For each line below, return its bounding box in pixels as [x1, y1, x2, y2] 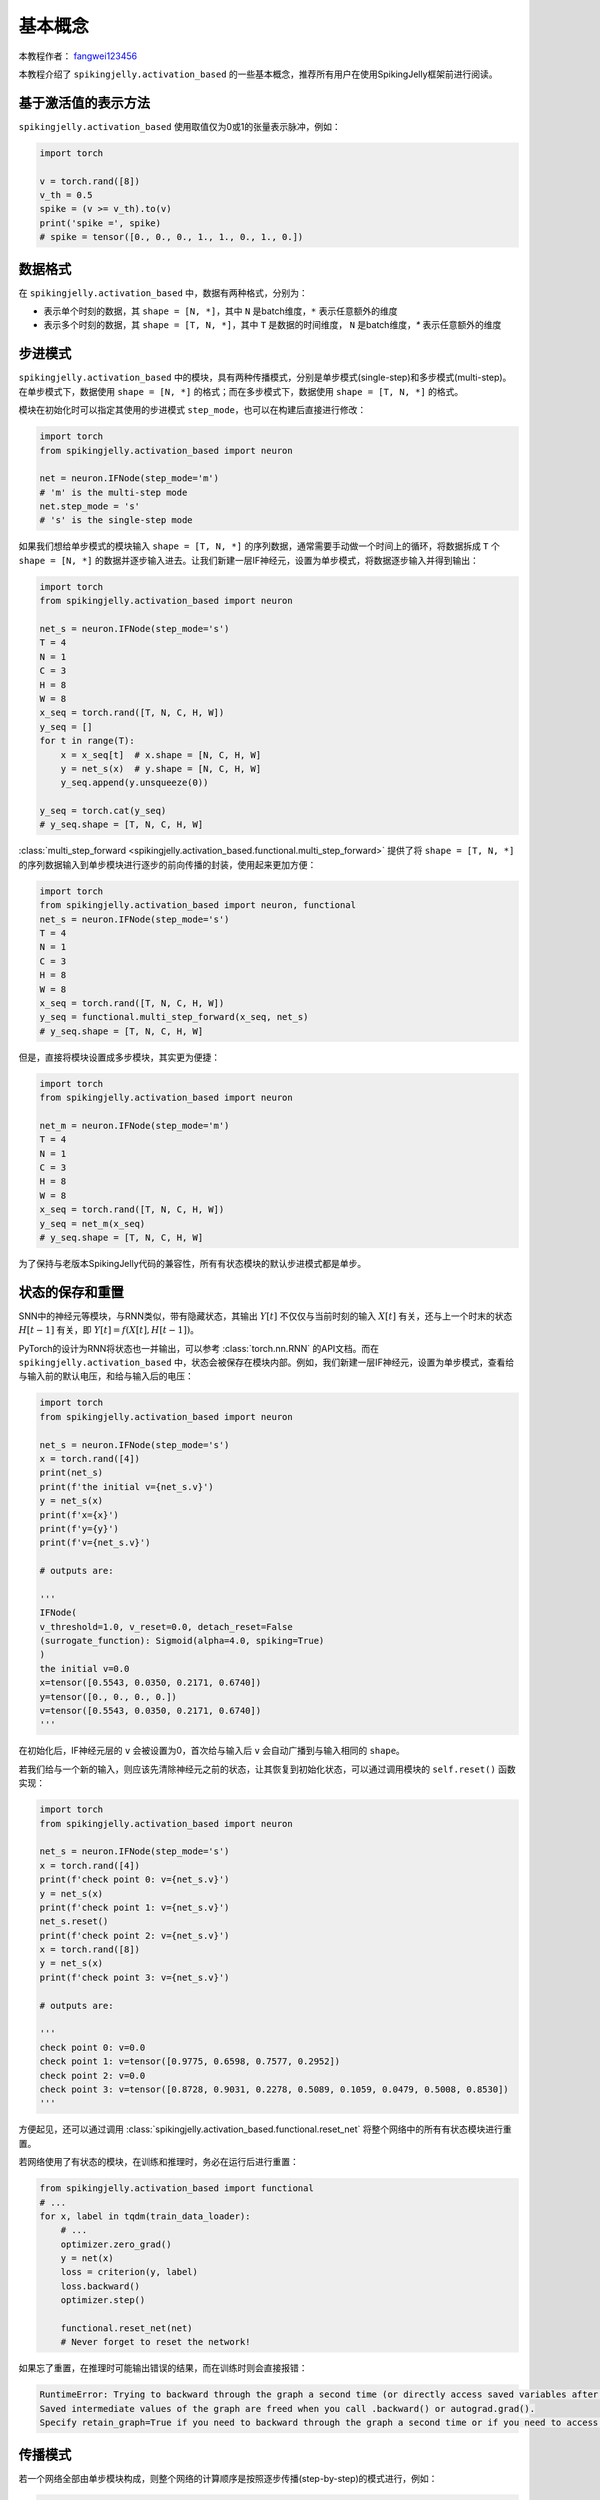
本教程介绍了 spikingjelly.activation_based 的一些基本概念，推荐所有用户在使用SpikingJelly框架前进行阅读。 [18, 68, 499, 80]
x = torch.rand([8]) [39, 1944, 140, 1955]
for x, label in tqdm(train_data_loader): [39, 2210, 251, 2222]
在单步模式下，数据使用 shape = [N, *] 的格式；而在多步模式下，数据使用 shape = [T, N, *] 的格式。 [18, 385, 464, 397]
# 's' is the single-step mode [39, 515, 194, 526]
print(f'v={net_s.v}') [39, 1537, 151, 1549]
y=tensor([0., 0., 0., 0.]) [39, 1691, 177, 1702]
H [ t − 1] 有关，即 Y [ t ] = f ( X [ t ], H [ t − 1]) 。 [18, 1324, 200, 1336]
